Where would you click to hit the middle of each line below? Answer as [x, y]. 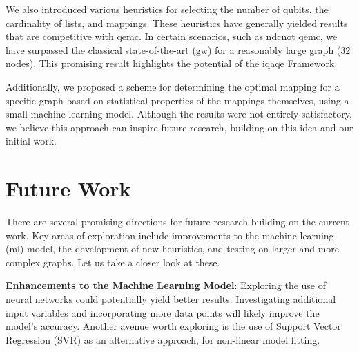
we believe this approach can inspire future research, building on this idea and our [179, 127]
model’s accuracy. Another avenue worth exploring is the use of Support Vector [173, 326]
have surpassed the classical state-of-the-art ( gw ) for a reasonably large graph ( [173, 49]
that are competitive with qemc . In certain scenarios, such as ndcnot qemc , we [172, 36]
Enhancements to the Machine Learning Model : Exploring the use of [166, 285]
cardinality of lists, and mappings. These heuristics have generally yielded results [177, 22]
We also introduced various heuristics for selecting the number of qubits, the [167, 9]
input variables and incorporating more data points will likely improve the [163, 312]
